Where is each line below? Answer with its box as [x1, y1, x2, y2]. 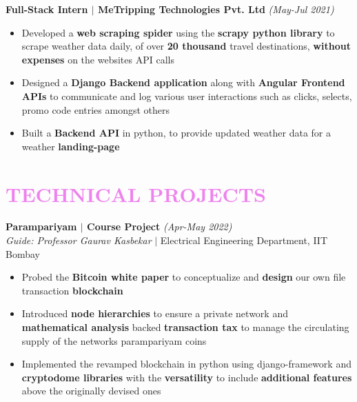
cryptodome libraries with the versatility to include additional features [21, 370, 352, 384]
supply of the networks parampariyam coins [21, 333, 207, 348]
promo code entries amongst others [21, 102, 170, 117]
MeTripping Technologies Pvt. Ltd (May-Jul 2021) [98, 2, 334, 16]
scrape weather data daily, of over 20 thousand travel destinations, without [21, 39, 351, 53]
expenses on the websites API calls [21, 52, 174, 66]
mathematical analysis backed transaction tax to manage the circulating [21, 320, 349, 334]
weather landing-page [21, 139, 120, 153]
